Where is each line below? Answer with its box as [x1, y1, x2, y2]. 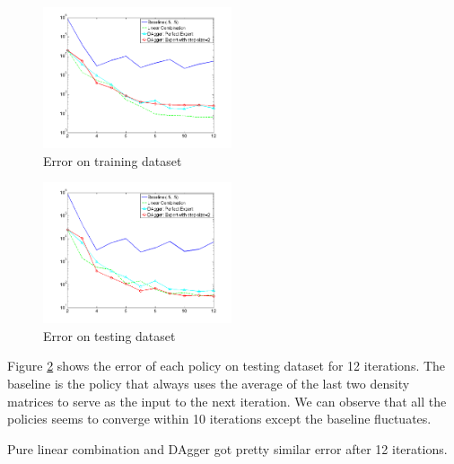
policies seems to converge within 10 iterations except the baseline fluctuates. [7, 409, 432, 428]
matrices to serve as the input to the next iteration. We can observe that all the [7, 391, 447, 410]
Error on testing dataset [43, 326, 176, 345]
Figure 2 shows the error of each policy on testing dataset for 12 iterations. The [7, 356, 446, 375]
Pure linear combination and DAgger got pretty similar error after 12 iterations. [7, 439, 448, 458]
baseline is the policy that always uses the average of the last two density [7, 373, 410, 392]
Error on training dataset [43, 151, 182, 170]
